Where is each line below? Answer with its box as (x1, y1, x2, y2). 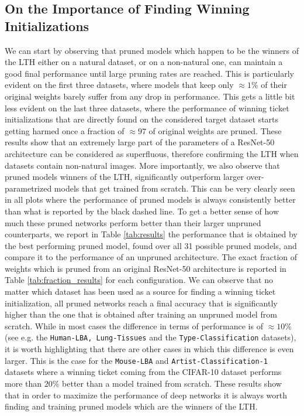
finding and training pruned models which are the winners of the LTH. (5, 400, 258, 412)
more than (5, 377, 42, 389)
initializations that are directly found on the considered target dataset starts (5, 113, 279, 125)
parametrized (5, 182, 52, 194)
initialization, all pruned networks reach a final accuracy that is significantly (5, 296, 278, 309)
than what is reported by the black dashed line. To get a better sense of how (5, 204, 279, 217)
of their (261, 79, 287, 91)
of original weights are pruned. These (148, 124, 282, 137)
